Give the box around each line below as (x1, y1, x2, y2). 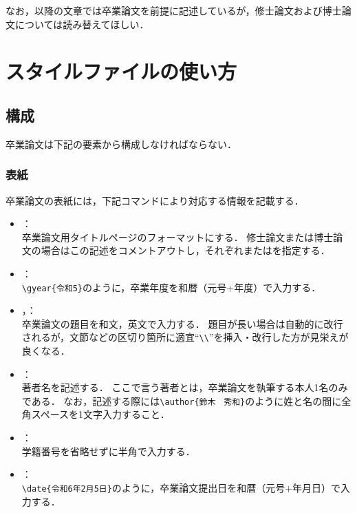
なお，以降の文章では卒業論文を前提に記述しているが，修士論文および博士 (6, 3, 342, 17)
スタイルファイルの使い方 (6, 57, 237, 85)
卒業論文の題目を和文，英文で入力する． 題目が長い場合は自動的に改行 (21, 316, 343, 331)
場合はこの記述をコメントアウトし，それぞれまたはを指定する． (41, 243, 330, 258)
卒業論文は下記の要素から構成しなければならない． (6, 136, 237, 151)
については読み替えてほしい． (14, 17, 149, 31)
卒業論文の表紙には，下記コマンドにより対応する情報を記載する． (6, 193, 304, 207)
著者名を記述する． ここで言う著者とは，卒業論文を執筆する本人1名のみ (21, 380, 348, 395)
